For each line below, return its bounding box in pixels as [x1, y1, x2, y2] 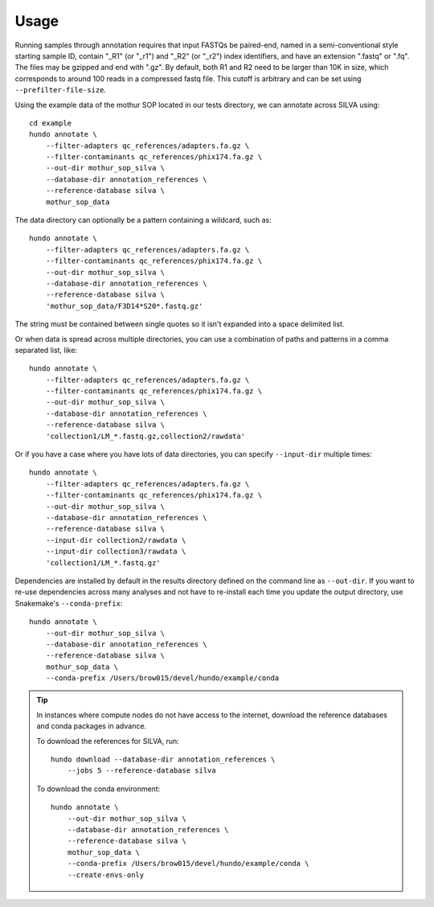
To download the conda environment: [36, 784, 161, 794]
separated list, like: [14, 345, 78, 355]
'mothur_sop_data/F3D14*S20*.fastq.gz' [45, 302, 203, 310]
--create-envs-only [67, 870, 145, 880]
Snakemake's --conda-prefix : [14, 598, 123, 608]
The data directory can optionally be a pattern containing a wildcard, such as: [14, 215, 272, 225]
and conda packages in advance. [36, 721, 147, 731]
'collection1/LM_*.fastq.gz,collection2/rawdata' [45, 431, 245, 441]
